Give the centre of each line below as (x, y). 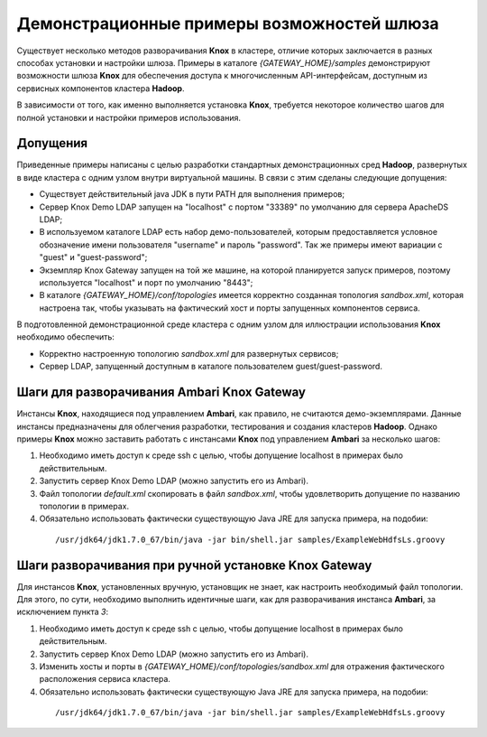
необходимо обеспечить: (65, 337)
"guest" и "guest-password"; (93, 257)
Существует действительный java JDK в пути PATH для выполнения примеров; (192, 194)
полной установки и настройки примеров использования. (129, 117)
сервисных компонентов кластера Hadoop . (101, 88)
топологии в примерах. (84, 506)
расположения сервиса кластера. (105, 679)
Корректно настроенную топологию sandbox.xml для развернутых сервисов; (189, 353)
